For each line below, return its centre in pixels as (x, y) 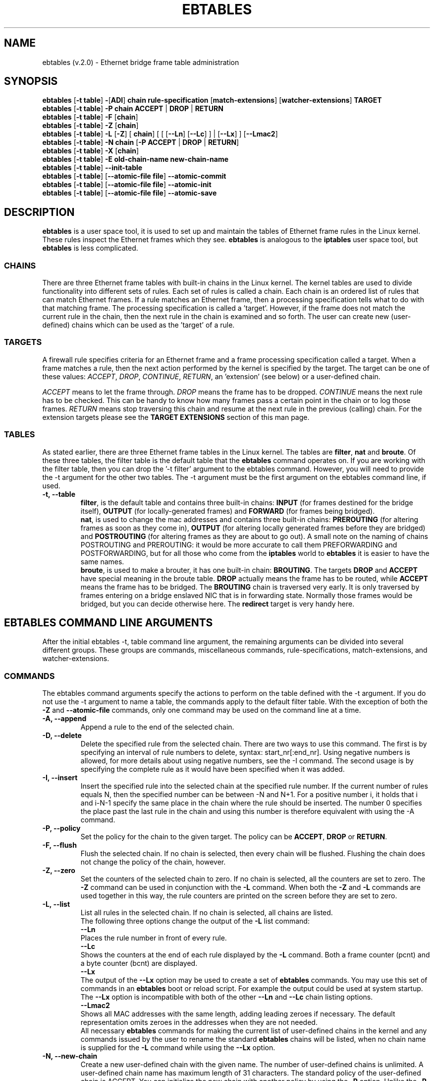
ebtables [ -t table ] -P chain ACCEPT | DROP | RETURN (133, 109)
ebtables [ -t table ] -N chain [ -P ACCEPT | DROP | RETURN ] (141, 142)
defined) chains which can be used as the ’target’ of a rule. (138, 325)
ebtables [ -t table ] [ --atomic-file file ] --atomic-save (130, 193)
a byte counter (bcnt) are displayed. (139, 963)
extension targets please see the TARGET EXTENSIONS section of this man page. (176, 417)
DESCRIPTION (39, 212)
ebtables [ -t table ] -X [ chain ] (91, 151)
